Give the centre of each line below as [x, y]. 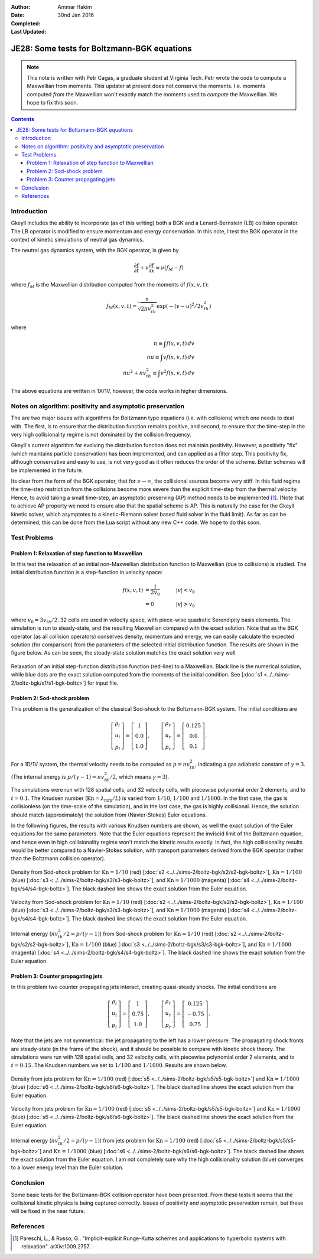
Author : [21, 7]
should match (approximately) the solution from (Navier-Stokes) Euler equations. [109, 815]
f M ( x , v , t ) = [122, 306]
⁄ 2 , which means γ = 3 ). [140, 776]
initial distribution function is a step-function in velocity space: [87, 572]
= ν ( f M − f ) [170, 268]
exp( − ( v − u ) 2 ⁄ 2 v [180, 305]
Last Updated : [29, 32]
